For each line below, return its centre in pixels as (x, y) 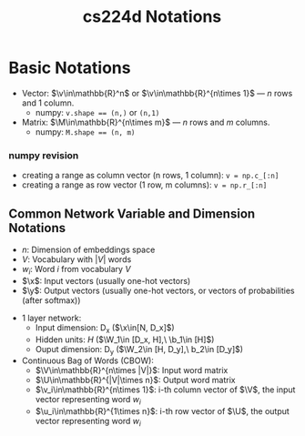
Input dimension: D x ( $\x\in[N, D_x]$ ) (105, 328)
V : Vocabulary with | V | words (76, 259)
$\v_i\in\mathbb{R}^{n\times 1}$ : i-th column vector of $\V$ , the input (165, 390)
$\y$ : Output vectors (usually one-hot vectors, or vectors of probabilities (158, 290)
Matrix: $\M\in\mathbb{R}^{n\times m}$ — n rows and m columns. (146, 122)
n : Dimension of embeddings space (88, 250)
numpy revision (44, 155)
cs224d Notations (152, 17)
